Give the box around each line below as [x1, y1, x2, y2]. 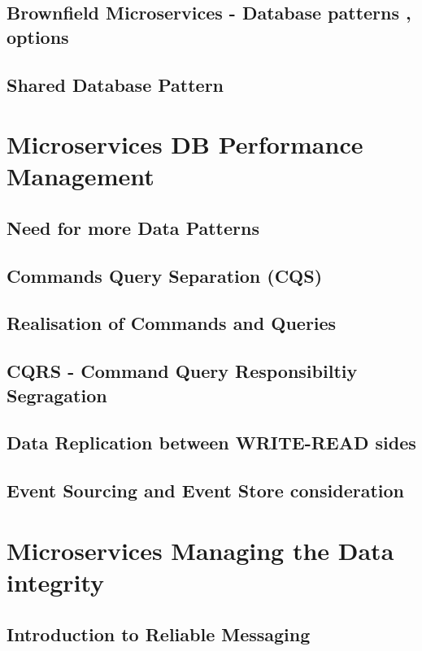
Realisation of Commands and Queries [7, 310, 337, 336]
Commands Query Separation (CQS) [7, 263, 323, 288]
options [7, 24, 69, 49]
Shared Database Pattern [7, 72, 224, 97]
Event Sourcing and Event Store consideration [7, 478, 405, 503]
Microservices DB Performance [7, 128, 363, 161]
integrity [7, 565, 105, 598]
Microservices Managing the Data [7, 533, 394, 566]
